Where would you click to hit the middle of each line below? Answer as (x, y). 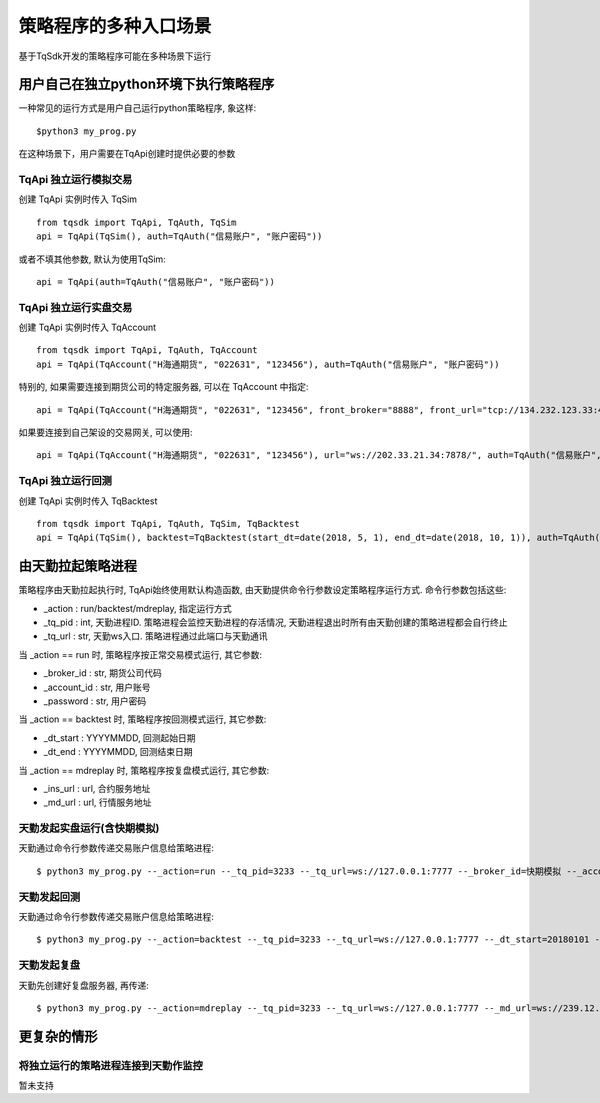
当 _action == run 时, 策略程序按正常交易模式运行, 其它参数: (140, 654)
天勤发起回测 (49, 897)
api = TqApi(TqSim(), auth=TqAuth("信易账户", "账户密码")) (179, 236)
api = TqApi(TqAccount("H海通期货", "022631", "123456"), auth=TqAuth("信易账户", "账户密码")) (268, 364)
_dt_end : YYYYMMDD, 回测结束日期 (118, 752)
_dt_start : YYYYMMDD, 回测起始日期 (119, 737)
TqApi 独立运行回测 (65, 481)
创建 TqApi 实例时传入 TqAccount (87, 327)
